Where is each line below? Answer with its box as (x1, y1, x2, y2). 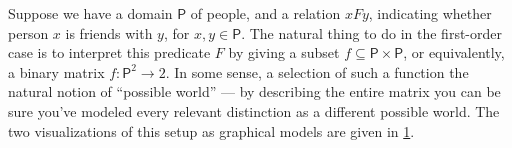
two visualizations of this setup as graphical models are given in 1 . (8, 120, 415, 141)
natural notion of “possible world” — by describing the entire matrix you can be (8, 81, 501, 102)
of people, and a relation (190, 3, 341, 23)
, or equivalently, (403, 42, 505, 63)
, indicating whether (368, 3, 492, 23)
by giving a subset (228, 42, 340, 63)
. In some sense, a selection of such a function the (165, 61, 469, 82)
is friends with (65, 22, 153, 43)
